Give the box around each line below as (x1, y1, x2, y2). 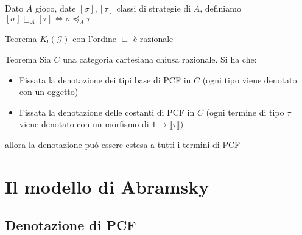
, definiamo (200, 2, 241, 14)
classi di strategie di (116, 2, 191, 14)
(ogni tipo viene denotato (202, 73, 297, 86)
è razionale (133, 32, 174, 45)
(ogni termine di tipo (206, 105, 284, 118)
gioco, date (35, 2, 76, 14)
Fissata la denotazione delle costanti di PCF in (19, 105, 195, 118)
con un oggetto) (19, 85, 79, 98)
